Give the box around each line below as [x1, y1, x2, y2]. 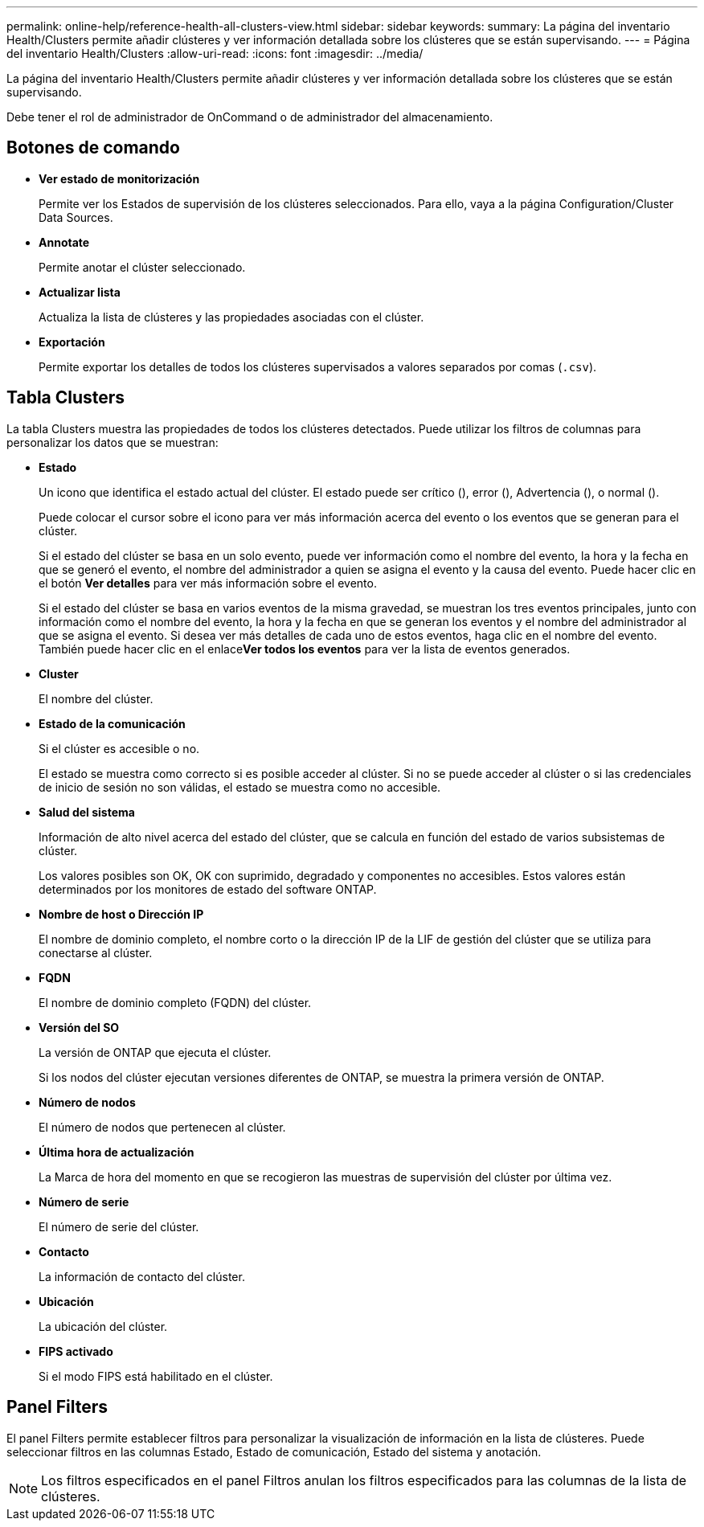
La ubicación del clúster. [39, 1319, 168, 1333]
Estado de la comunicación [39, 716, 186, 731]
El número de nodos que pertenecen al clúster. [39, 1120, 286, 1134]
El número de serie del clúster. [39, 1219, 199, 1234]
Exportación [39, 334, 105, 349]
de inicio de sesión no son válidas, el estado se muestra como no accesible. [39, 780, 441, 794]
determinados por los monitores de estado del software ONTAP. [39, 882, 377, 896]
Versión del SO [39, 1020, 120, 1034]
